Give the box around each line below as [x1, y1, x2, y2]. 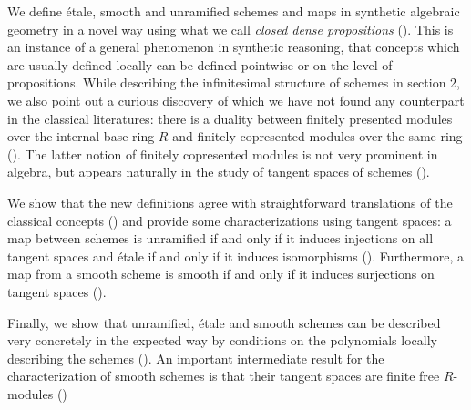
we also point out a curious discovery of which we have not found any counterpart [7, 90, 465, 109]
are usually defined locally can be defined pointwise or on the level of [7, 55, 393, 74]
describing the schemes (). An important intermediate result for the [7, 348, 384, 367]
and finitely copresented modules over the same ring [172, 127, 463, 146]
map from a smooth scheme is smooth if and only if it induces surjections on [7, 264, 435, 283]
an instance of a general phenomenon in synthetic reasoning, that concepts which [7, 37, 460, 56]
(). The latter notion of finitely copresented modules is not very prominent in [7, 144, 438, 163]
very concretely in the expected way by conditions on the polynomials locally [7, 331, 437, 350]
